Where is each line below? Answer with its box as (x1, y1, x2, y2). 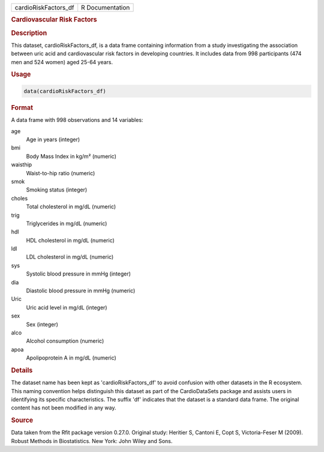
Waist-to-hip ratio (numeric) (26, 169, 95, 176)
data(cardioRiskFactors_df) (23, 88, 106, 94)
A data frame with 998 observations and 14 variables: (11, 116, 143, 124)
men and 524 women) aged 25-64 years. (11, 58, 113, 65)
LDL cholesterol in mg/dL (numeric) (26, 253, 114, 261)
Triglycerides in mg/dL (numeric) (26, 220, 107, 227)
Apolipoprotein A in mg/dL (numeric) (26, 354, 116, 361)
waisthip (11, 161, 32, 168)
